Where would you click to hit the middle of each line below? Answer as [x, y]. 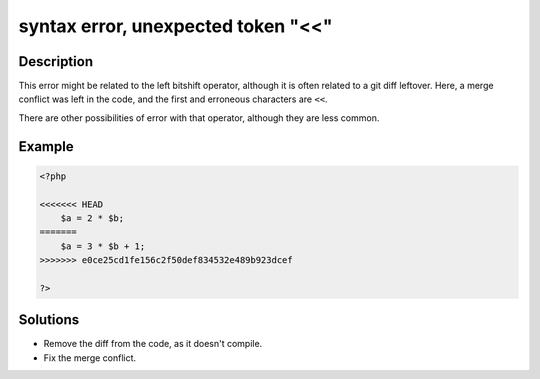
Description [56, 61]
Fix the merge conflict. [90, 357]
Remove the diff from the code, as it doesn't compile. [153, 344]
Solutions [49, 320]
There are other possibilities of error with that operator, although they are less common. [199, 117]
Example [46, 146]
